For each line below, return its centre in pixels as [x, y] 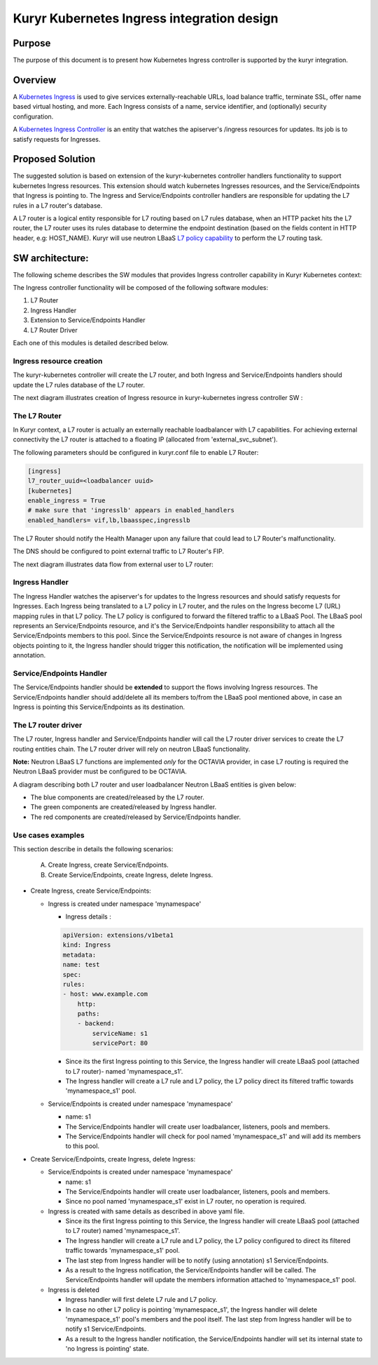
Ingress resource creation [58, 361]
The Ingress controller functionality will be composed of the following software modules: [141, 288]
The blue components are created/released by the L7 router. [117, 797]
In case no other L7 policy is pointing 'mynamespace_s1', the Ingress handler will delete [191, 1310]
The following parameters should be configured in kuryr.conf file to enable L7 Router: [136, 452]
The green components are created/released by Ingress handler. [124, 807]
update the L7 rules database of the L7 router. [79, 385]
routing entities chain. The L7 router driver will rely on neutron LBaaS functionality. [132, 749]
